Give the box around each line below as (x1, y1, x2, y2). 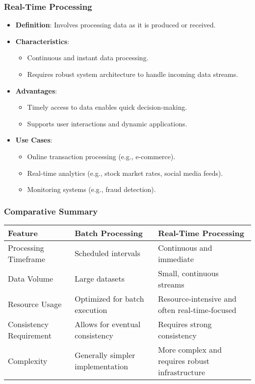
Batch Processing (75, 227, 143, 239)
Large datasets (75, 273, 125, 285)
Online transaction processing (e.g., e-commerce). (27, 151, 176, 161)
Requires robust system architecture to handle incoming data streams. (27, 69, 238, 79)
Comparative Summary (4, 205, 98, 217)
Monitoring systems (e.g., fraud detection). (27, 184, 156, 194)
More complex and (158, 343, 222, 355)
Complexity (8, 355, 48, 366)
